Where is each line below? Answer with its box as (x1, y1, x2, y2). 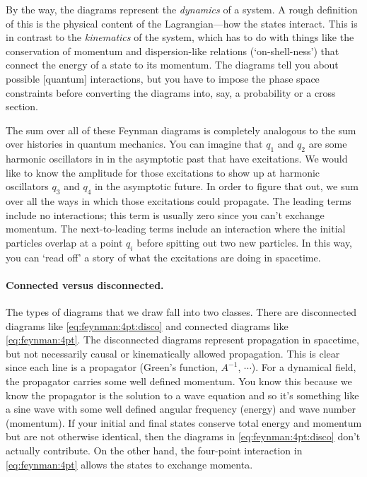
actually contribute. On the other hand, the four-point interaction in (6, 443, 303, 458)
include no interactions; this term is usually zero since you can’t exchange (6, 207, 325, 222)
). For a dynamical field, (251, 360, 356, 375)
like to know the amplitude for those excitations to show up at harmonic (6, 165, 320, 179)
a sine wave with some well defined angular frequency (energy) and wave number (6, 401, 356, 416)
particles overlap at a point (6, 235, 123, 249)
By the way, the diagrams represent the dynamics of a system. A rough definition (6, 2, 358, 16)
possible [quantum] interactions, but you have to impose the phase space (6, 71, 320, 86)
